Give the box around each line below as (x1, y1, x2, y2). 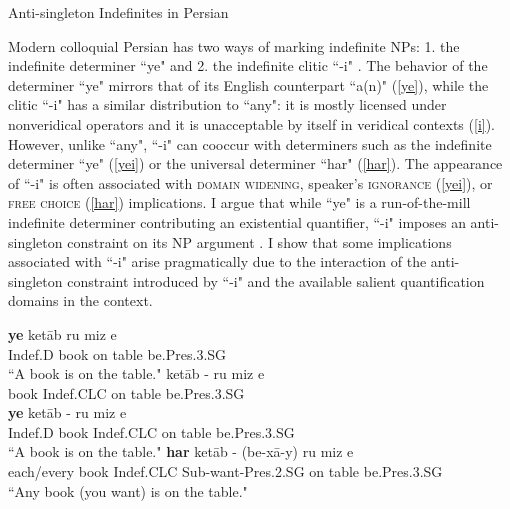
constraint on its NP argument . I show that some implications (67, 231, 452, 252)
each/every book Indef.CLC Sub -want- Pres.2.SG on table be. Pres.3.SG (8, 461, 443, 482)
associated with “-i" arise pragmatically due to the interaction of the (8, 251, 427, 272)
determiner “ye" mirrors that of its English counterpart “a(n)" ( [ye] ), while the (8, 74, 489, 95)
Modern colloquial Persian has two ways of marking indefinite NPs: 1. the (8, 35, 460, 56)
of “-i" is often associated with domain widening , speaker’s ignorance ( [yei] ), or (8, 172, 493, 193)
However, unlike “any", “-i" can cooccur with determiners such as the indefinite (8, 133, 492, 154)
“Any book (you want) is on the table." (8, 480, 248, 501)
